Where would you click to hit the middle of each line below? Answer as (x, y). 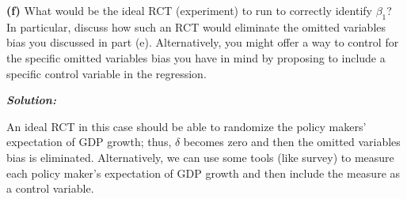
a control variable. (50, 188)
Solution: (31, 100)
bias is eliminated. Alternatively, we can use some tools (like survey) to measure (200, 157)
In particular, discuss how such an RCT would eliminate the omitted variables (196, 26)
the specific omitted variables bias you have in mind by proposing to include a (196, 57)
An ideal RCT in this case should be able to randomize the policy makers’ (186, 126)
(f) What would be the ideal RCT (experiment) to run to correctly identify (189, 10)
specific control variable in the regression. (107, 73)
